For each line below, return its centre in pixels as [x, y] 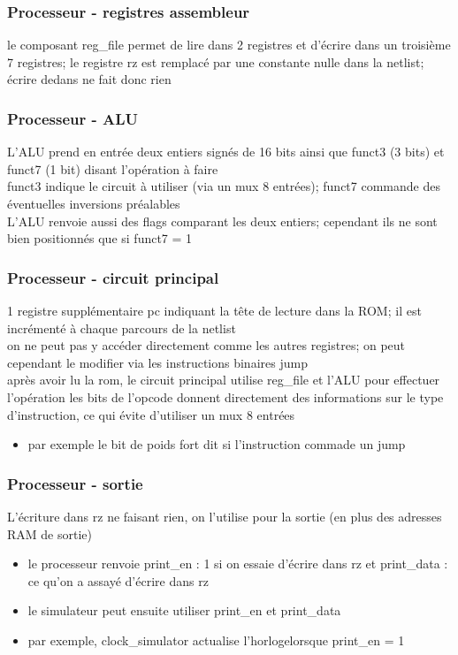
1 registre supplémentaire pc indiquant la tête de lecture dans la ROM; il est [214, 310]
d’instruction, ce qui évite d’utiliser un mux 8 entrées [151, 414]
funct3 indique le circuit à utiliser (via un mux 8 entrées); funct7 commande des [224, 186]
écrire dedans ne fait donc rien [89, 79]
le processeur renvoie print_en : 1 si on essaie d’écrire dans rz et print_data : [238, 564]
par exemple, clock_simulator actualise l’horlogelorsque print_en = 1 [216, 640]
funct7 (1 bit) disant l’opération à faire [113, 168]
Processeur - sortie [75, 483]
